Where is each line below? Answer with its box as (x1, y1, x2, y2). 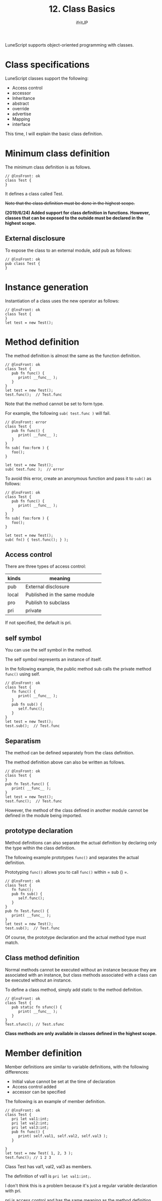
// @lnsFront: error (5, 420, 47, 425)
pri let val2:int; (11, 1121, 49, 1126)
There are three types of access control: (5, 563, 86, 569)
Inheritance (12, 95, 36, 101)
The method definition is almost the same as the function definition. (5, 353, 141, 359)
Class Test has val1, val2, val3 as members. (5, 1163, 92, 1169)
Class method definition (5, 954, 80, 962)
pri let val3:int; (11, 1125, 49, 1130)
